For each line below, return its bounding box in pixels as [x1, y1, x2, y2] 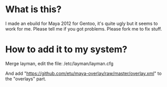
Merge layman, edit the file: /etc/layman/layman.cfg [5, 60, 114, 67]
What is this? [5, 4, 62, 15]
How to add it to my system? [5, 44, 128, 55]
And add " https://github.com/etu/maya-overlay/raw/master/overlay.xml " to [5, 70, 162, 76]
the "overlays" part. [5, 75, 47, 82]
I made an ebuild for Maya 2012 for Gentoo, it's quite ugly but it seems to [5, 20, 158, 26]
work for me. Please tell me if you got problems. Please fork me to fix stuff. [5, 25, 162, 32]
